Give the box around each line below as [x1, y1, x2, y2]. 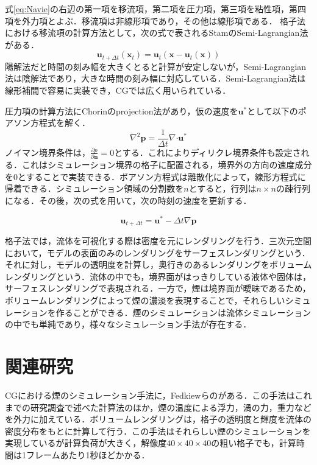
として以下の [247, 104, 298, 117]
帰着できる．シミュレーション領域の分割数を [5, 182, 184, 195]
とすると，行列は [188, 182, 257, 195]
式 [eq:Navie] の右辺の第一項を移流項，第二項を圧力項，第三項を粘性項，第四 [5, 2, 306, 15]
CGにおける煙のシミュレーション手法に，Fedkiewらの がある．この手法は [5, 388, 295, 401]
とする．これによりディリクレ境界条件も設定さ [114, 145, 301, 158]
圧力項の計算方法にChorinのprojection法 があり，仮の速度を [5, 104, 238, 117]
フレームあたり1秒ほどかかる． [26, 448, 150, 461]
